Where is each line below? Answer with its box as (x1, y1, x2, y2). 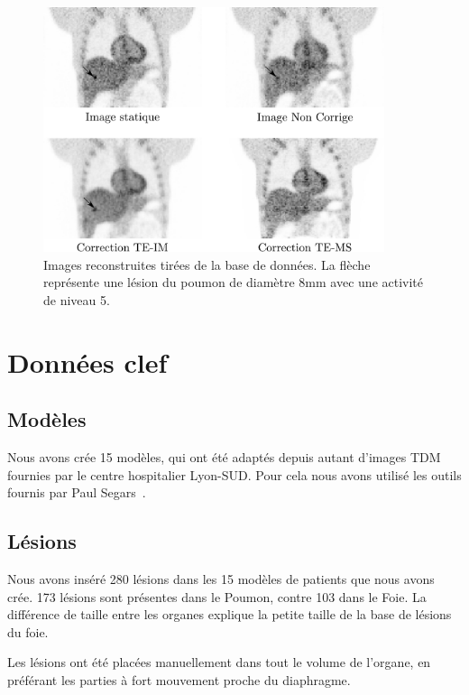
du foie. (7, 622, 49, 641)
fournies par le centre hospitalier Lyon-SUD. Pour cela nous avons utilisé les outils (7, 465, 462, 484)
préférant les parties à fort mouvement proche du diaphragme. (7, 671, 351, 690)
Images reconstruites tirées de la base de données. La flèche (43, 255, 371, 273)
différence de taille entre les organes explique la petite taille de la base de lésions (7, 605, 452, 624)
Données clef (7, 343, 168, 380)
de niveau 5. (43, 290, 110, 309)
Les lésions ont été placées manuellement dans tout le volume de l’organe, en (7, 653, 431, 672)
